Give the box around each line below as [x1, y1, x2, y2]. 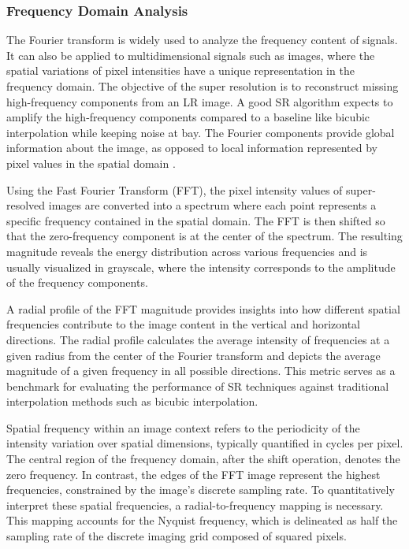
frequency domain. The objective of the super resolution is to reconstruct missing [6, 78, 399, 94]
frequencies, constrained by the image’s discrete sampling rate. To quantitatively [6, 481, 395, 498]
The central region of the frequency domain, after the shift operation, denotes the [6, 451, 400, 467]
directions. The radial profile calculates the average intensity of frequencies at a [6, 331, 390, 347]
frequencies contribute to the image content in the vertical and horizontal [6, 316, 361, 332]
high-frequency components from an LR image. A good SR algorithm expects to [6, 93, 393, 109]
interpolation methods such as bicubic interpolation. [6, 393, 258, 410]
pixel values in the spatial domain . [6, 154, 176, 171]
